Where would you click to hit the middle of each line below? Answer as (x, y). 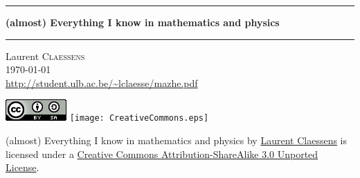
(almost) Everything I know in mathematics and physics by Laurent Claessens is (177, 140)
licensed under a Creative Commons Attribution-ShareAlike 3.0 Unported (162, 154)
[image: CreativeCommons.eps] (139, 118)
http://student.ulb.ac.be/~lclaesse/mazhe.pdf (102, 82)
